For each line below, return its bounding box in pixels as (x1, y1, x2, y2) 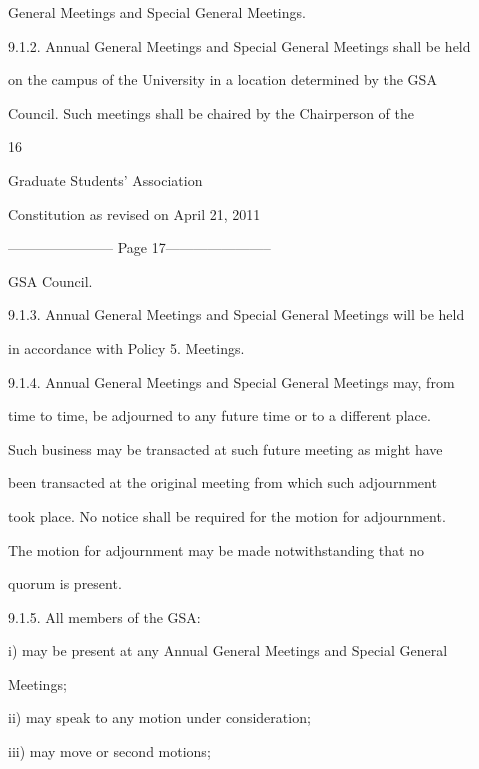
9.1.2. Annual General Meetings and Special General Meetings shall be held (8, 35, 471, 56)
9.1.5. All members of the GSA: (8, 606, 201, 627)
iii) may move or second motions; (8, 741, 211, 762)
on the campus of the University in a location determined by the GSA (8, 69, 437, 90)
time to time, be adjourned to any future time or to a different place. (8, 405, 431, 426)
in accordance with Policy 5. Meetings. (8, 337, 245, 358)
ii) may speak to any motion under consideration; (8, 707, 311, 728)
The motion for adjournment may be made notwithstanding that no (8, 539, 424, 560)
